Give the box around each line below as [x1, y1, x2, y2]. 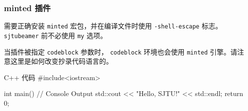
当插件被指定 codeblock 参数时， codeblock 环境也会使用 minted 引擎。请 [4, 46, 237, 56]
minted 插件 [4, 1, 51, 14]
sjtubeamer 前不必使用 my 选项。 [4, 30, 107, 40]
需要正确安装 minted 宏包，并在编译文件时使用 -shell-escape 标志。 [4, 21, 222, 31]
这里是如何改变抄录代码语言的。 [10, 56, 113, 66]
